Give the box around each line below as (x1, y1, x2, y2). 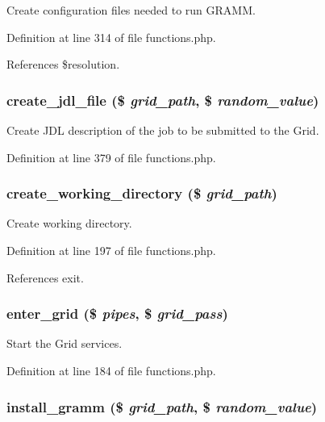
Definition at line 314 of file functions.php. (6, 28, 216, 45)
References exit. (6, 269, 84, 286)
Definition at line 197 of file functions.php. (6, 242, 216, 258)
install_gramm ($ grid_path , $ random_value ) (6, 396, 318, 416)
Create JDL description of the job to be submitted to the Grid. (6, 122, 319, 138)
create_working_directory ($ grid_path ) (6, 183, 277, 203)
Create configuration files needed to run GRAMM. (6, 2, 256, 18)
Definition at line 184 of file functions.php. (6, 362, 216, 378)
